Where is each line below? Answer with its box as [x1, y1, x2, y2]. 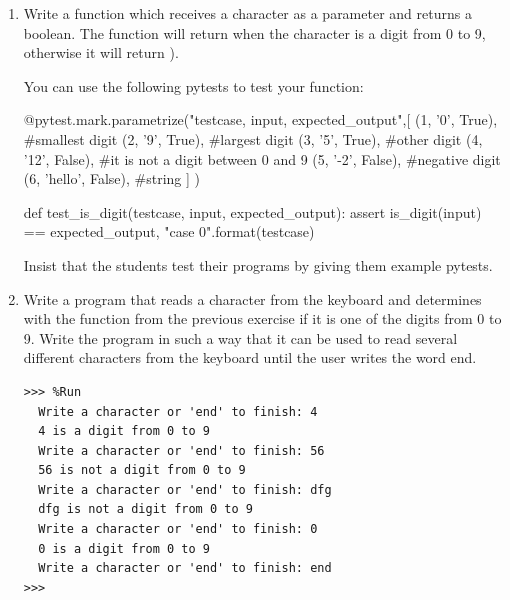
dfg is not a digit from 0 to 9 [38, 502, 253, 517]
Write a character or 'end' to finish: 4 [38, 404, 318, 419]
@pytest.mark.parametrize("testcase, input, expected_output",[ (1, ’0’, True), [23, 109, 498, 130]
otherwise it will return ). [23, 42, 179, 63]
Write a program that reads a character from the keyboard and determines [23, 288, 482, 309]
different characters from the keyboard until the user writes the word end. [23, 347, 477, 368]
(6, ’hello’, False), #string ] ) [23, 168, 200, 189]
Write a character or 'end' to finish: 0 [38, 522, 318, 537]
